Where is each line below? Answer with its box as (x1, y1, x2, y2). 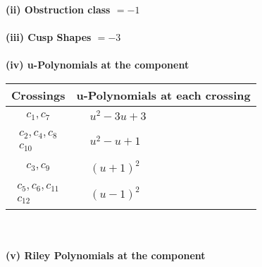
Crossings (11, 86, 65, 103)
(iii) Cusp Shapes (6, 30, 92, 44)
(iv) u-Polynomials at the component (6, 57, 189, 72)
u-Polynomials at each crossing (76, 86, 251, 103)
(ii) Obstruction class (6, 2, 111, 16)
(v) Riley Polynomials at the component (6, 248, 206, 263)
